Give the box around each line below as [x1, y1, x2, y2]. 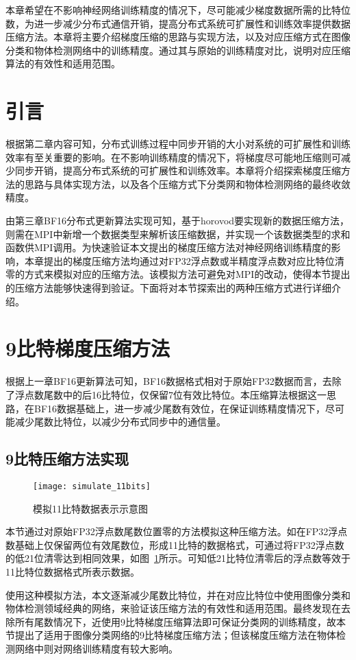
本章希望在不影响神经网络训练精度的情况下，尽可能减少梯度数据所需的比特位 [5, 3, 351, 16]
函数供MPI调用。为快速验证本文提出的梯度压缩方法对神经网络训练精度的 [5, 240, 331, 255]
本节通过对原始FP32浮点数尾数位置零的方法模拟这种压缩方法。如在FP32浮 [5, 524, 338, 539]
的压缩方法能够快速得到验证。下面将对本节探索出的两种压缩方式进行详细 [5, 281, 331, 295]
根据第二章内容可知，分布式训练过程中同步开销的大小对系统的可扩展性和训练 [5, 137, 351, 151]
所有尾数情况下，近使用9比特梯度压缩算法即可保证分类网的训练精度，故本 [14, 614, 346, 628]
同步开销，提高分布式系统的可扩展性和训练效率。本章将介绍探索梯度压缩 [14, 163, 341, 178]
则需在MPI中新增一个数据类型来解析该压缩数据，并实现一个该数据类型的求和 [5, 226, 351, 241]
